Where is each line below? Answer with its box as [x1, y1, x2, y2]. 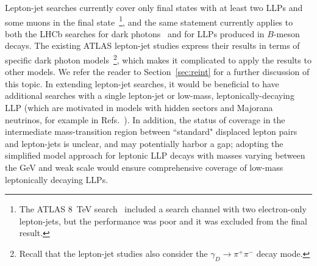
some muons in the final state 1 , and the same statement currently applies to [5, 13, 293, 28]
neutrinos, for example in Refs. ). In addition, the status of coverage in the [5, 113, 285, 126]
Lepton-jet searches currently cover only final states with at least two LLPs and [5, 1, 303, 13]
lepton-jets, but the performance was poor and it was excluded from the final [19, 214, 307, 227]
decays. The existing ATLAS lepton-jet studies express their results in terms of [5, 39, 300, 52]
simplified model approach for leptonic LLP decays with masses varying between [5, 149, 305, 162]
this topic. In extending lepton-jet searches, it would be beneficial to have [5, 77, 279, 90]
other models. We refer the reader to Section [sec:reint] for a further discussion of [5, 65, 310, 78]
